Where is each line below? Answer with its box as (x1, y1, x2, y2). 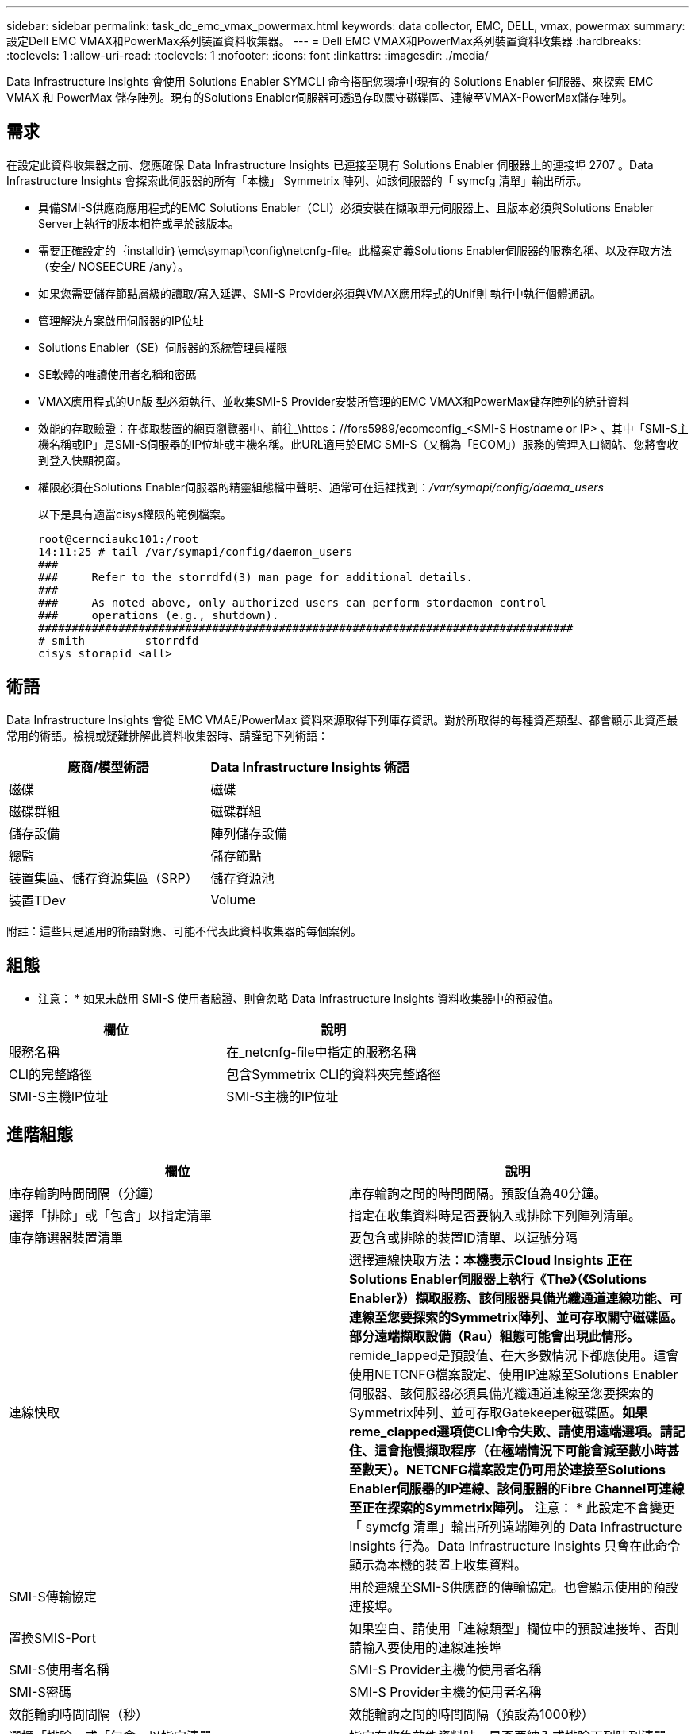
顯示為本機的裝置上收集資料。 (349, 1557, 528, 1574)
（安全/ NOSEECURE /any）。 (38, 259, 189, 273)
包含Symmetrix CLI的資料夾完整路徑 (226, 1065, 441, 1082)
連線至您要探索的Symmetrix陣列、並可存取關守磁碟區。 (349, 1309, 683, 1326)
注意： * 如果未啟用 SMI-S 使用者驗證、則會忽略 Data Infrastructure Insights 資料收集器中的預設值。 (38, 991, 560, 1005)
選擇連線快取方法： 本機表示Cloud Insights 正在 (349, 1252, 632, 1269)
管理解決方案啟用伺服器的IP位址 (38, 313, 204, 327)
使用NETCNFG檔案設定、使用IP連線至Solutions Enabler (349, 1366, 678, 1383)
